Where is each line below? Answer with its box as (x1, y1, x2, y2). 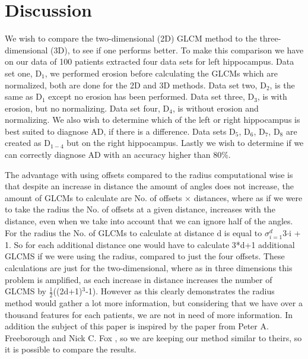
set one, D (5, 66, 42, 79)
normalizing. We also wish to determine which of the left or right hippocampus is (5, 113, 300, 126)
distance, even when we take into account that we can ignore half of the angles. (5, 215, 293, 227)
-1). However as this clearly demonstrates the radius (85, 285, 275, 297)
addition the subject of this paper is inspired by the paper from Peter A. (5, 320, 269, 332)
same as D (5, 90, 42, 103)
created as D (5, 136, 50, 149)
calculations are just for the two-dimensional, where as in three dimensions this (5, 261, 293, 274)
